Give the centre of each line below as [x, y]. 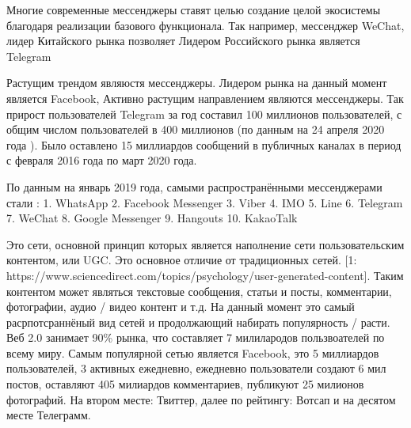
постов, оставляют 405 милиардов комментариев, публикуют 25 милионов [185, 384]
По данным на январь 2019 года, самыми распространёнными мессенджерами [194, 186]
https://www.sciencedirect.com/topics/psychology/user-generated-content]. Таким [205, 275]
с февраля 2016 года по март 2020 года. [102, 160]
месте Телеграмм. [49, 415]
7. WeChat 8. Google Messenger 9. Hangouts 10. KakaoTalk [152, 218]
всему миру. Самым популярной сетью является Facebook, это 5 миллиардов [193, 352]
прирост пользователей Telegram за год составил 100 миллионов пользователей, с [204, 114]
